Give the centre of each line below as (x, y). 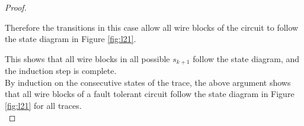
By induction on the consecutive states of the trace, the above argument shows (148, 82)
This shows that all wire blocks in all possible (87, 58)
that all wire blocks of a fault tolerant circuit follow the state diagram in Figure (150, 94)
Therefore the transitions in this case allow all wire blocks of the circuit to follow (152, 27)
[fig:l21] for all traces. (43, 106)
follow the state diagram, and (246, 58)
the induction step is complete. (61, 71)
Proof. (16, 7)
